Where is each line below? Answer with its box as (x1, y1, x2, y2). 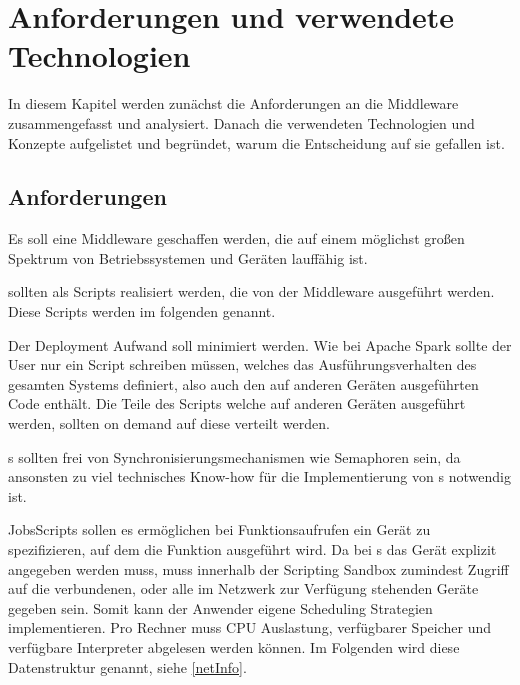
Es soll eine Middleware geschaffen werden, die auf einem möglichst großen (8, 228, 465, 249)
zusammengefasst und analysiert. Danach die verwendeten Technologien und (8, 112, 475, 133)
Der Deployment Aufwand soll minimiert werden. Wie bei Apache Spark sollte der (8, 334, 512, 355)
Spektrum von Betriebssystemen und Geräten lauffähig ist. (8, 247, 368, 268)
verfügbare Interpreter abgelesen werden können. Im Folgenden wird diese (8, 636, 460, 657)
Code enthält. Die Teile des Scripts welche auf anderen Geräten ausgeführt (8, 393, 466, 414)
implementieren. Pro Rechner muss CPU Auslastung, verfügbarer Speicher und (8, 617, 492, 638)
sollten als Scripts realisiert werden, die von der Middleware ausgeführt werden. (8, 281, 495, 302)
